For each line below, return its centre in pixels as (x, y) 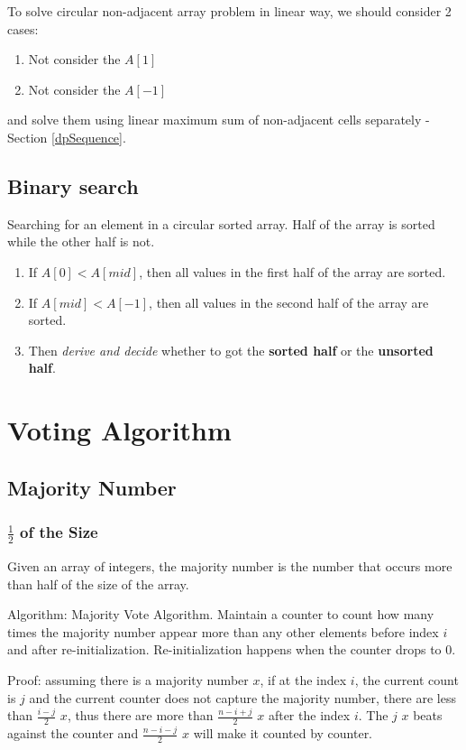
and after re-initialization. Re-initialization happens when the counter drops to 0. (232, 649)
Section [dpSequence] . (67, 137)
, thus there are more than (140, 715)
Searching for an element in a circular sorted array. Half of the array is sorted (221, 223)
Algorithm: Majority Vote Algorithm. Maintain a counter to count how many (221, 614)
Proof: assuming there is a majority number (128, 679)
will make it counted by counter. (283, 733)
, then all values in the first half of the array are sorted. (292, 271)
